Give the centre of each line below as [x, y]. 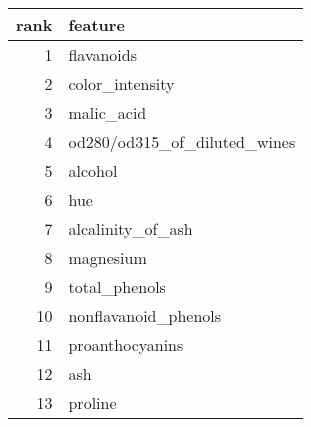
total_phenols [117, 286]
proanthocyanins [126, 344]
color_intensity [121, 83]
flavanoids [103, 54]
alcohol [93, 170]
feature [96, 24]
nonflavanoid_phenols [145, 315]
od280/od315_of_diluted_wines [182, 141]
